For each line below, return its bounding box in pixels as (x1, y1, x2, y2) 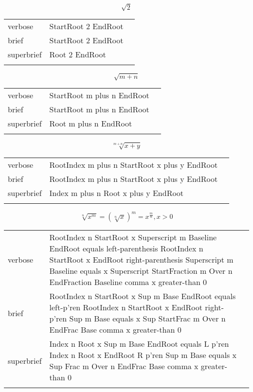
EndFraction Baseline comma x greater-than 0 (49, 276, 207, 288)
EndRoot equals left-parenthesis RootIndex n (49, 243, 203, 254)
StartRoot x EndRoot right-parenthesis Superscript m (49, 254, 234, 266)
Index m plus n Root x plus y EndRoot (49, 187, 184, 198)
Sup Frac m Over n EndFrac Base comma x (49, 360, 199, 372)
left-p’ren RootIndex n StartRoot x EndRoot (49, 302, 202, 313)
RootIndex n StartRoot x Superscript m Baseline (49, 232, 217, 243)
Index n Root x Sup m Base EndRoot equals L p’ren (49, 338, 229, 350)
